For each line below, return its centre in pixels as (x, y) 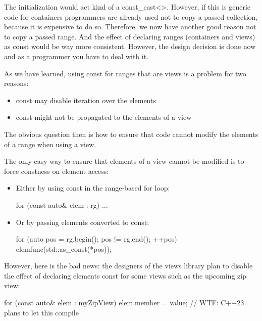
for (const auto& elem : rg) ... (62, 204)
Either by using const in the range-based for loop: (93, 188)
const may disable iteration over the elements (86, 100)
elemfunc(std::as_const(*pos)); (64, 248)
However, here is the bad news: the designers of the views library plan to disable (128, 266)
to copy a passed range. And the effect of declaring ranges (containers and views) (130, 36)
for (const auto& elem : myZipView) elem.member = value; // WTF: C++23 (124, 303)
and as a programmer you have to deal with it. (76, 56)
